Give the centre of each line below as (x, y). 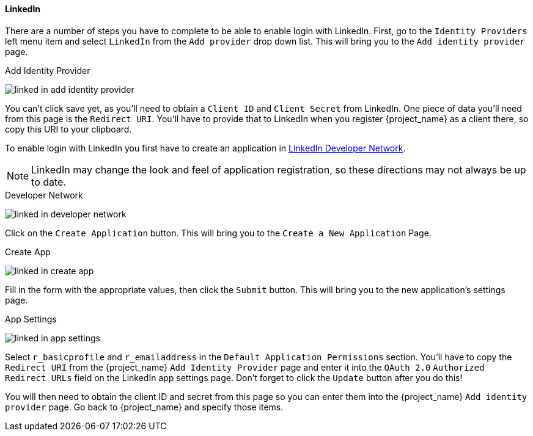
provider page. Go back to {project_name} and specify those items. (144, 407)
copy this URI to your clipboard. (68, 129)
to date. (49, 182)
